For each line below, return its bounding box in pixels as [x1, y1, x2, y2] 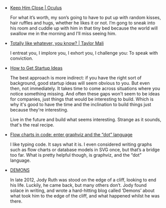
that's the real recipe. [10, 122, 54, 128]
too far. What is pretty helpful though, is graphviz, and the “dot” [10, 152, 142, 158]
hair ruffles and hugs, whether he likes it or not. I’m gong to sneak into [10, 20, 155, 26]
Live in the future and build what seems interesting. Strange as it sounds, [10, 117, 161, 123]
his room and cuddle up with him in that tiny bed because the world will [10, 25, 158, 31]
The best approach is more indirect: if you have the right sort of [10, 75, 142, 80]
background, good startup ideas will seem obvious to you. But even [10, 80, 150, 86]
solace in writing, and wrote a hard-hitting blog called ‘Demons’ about [10, 187, 155, 193]
